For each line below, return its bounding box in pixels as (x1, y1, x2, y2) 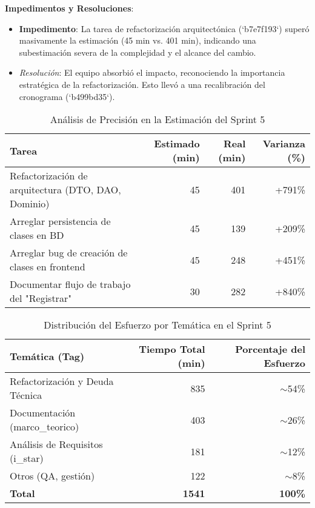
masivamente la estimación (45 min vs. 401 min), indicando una (19, 34, 256, 47)
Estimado (154, 136, 200, 151)
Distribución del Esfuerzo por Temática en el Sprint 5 (44, 318, 271, 332)
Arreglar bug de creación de (10, 246, 128, 260)
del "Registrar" (10, 291, 72, 306)
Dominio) (10, 196, 50, 211)
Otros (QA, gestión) (10, 469, 95, 483)
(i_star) (10, 451, 44, 466)
